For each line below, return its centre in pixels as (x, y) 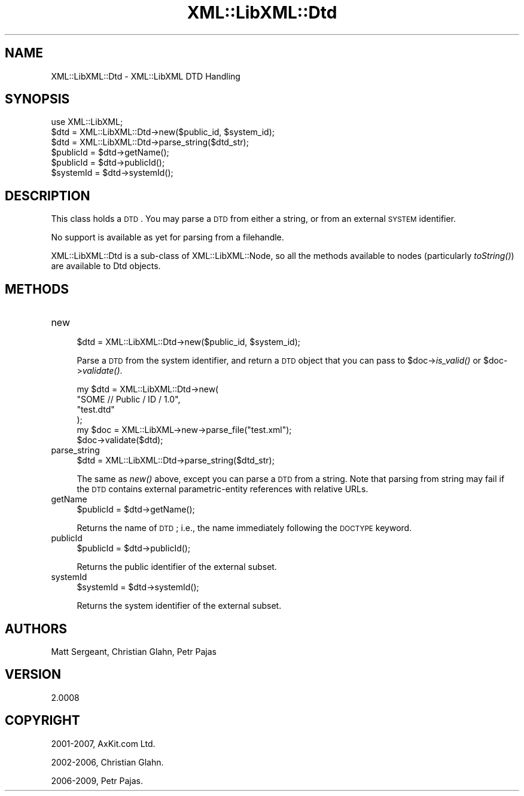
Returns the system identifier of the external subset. (179, 606)
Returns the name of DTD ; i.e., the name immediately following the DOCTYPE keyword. (244, 528)
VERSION (33, 675)
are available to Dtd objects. (106, 266)
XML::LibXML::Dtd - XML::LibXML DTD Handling (146, 76)
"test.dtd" (96, 410)
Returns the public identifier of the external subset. (177, 567)
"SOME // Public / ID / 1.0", (129, 399)
